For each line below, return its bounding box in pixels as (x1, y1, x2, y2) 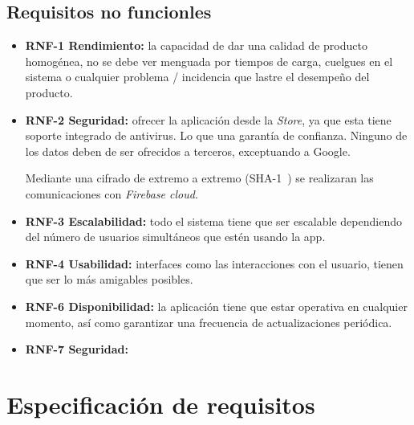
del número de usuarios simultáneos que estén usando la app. (25, 228, 326, 245)
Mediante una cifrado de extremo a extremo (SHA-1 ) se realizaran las (25, 170, 374, 186)
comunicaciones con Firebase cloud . (25, 185, 198, 202)
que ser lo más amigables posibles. (25, 271, 193, 288)
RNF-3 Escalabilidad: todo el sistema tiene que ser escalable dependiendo (25, 212, 402, 229)
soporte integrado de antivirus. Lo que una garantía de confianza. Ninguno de (25, 127, 408, 144)
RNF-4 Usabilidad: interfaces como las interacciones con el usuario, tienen (25, 255, 404, 272)
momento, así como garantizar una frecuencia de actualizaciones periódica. (25, 313, 392, 330)
